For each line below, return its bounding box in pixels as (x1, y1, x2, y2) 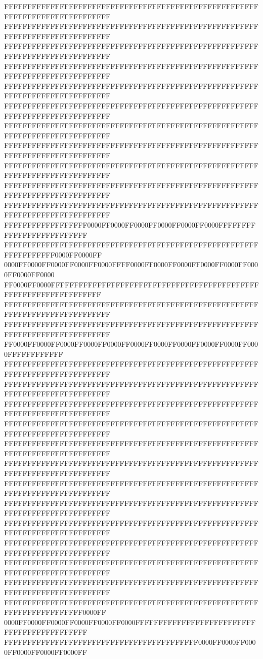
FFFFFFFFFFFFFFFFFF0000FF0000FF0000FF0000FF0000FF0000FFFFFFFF (4, 219, 256, 230)
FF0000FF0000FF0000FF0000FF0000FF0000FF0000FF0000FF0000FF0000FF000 (4, 339, 258, 349)
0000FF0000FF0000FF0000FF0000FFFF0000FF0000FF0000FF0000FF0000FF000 (4, 259, 258, 270)
